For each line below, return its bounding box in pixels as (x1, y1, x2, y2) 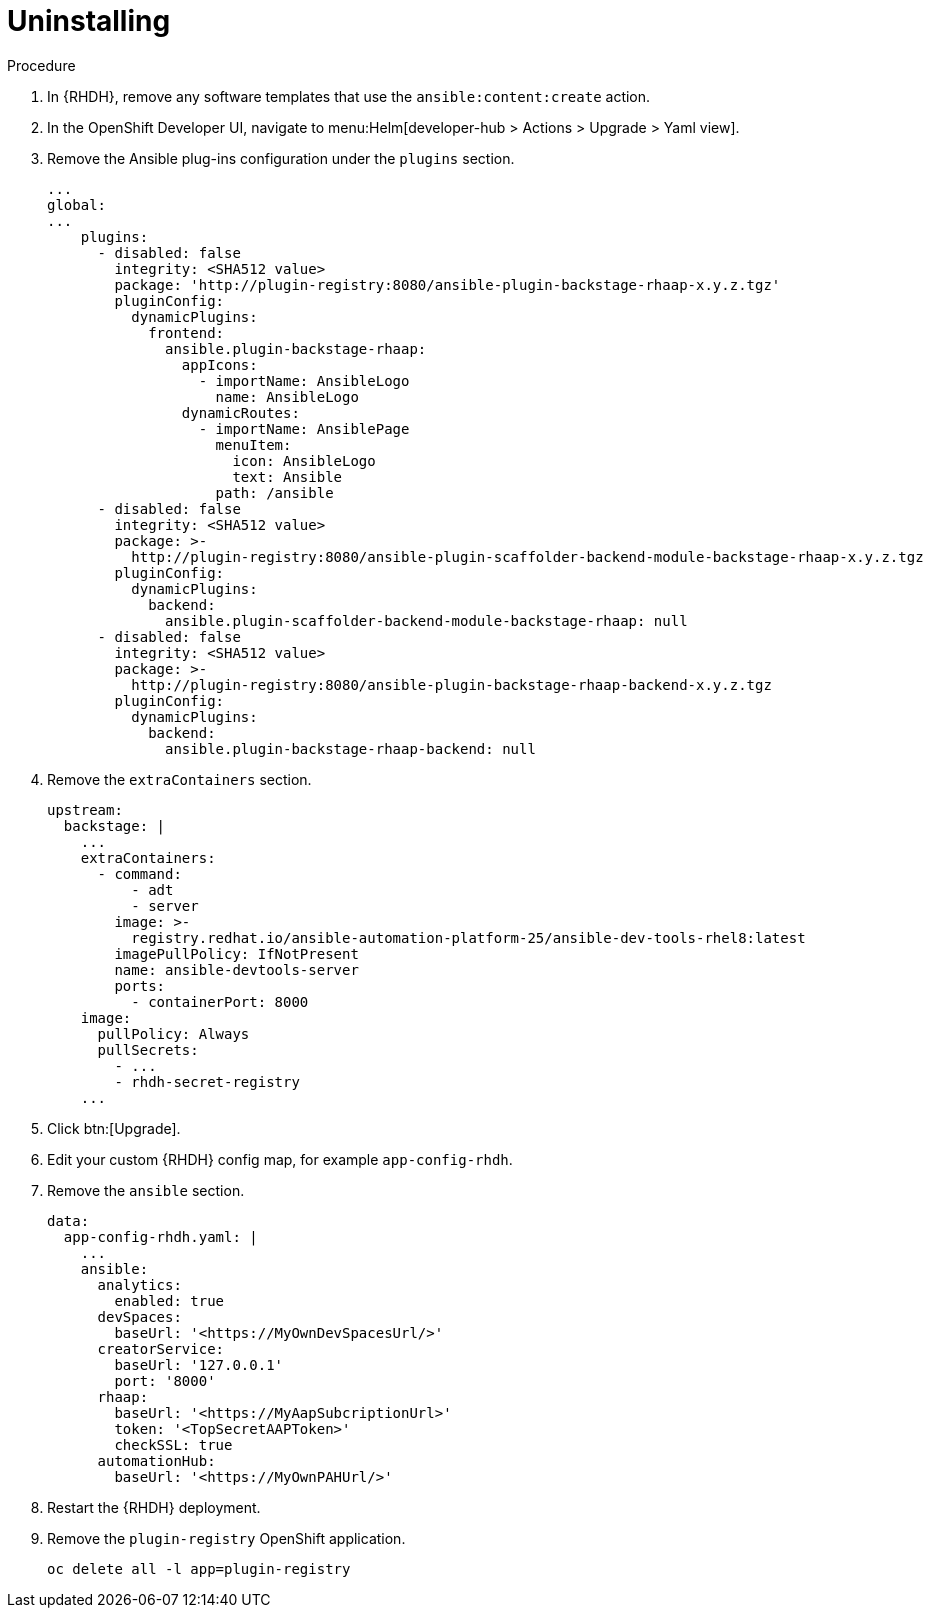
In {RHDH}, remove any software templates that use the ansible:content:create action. (47, 87, 651, 105)
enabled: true (114, 1292, 225, 1309)
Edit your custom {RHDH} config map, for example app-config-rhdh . (47, 1150, 513, 1168)
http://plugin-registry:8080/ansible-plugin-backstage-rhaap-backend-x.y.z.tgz (131, 676, 772, 693)
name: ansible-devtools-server (114, 961, 359, 978)
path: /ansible (215, 484, 334, 501)
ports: (114, 977, 166, 994)
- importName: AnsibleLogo (198, 372, 410, 389)
